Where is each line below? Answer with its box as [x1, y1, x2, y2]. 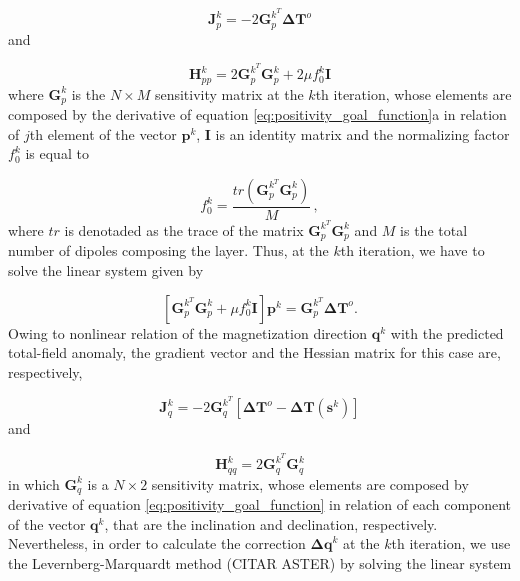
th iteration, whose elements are [315, 83, 512, 104]
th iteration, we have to [340, 240, 485, 261]
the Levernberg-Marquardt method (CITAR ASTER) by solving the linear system [8, 552, 512, 573]
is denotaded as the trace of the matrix [64, 219, 304, 240]
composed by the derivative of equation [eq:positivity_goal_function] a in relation [8, 104, 507, 125]
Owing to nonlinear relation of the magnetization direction [8, 322, 368, 343]
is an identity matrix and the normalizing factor [215, 123, 510, 144]
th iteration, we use [391, 533, 511, 554]
